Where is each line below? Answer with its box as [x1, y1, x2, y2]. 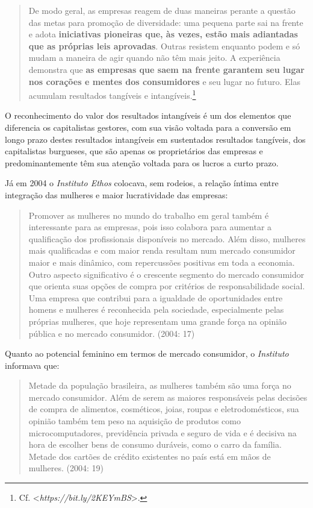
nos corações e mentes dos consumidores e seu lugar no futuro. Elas [28, 75, 300, 87]
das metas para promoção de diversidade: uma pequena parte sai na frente [28, 16, 303, 28]
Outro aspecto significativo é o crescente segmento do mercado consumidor [28, 268, 305, 280]
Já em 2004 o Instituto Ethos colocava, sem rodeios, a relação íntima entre [5, 177, 279, 189]
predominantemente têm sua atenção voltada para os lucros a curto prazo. [5, 156, 279, 169]
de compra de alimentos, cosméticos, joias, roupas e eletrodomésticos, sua [28, 403, 299, 415]
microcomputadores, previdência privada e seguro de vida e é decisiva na [28, 426, 297, 439]
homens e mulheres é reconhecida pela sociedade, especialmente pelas [28, 303, 284, 316]
